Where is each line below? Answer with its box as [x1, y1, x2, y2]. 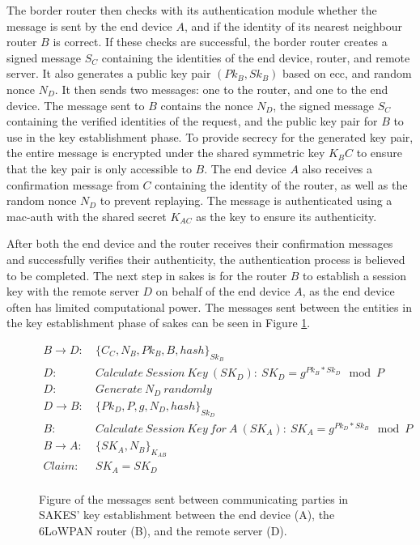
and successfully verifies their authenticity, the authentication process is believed [6, 250, 405, 267]
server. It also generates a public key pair [6, 65, 211, 82]
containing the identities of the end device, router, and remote [101, 49, 410, 66]
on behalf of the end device [155, 283, 291, 300]
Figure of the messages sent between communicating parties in [39, 490, 349, 507]
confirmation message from [6, 176, 139, 193]
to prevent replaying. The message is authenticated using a [100, 192, 392, 209]
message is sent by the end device [6, 17, 172, 34]
